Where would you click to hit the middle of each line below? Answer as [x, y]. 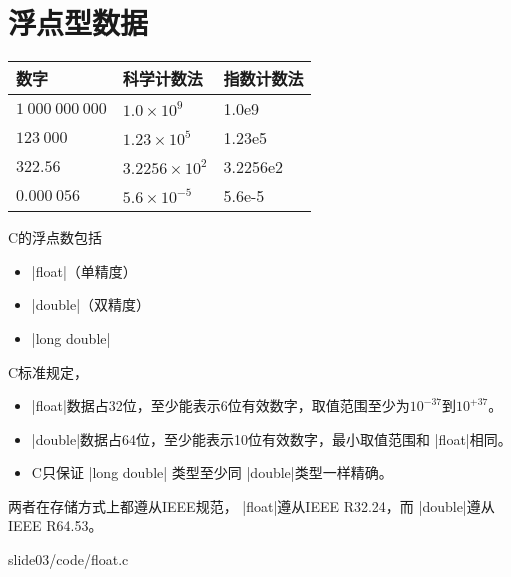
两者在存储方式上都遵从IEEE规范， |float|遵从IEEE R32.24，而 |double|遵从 [251, 505]
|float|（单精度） [84, 270]
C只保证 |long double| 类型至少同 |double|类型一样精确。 [212, 472]
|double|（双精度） [91, 304]
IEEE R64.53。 [55, 525]
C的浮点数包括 [55, 237]
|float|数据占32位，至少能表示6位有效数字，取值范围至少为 [220, 405]
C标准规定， [48, 371]
